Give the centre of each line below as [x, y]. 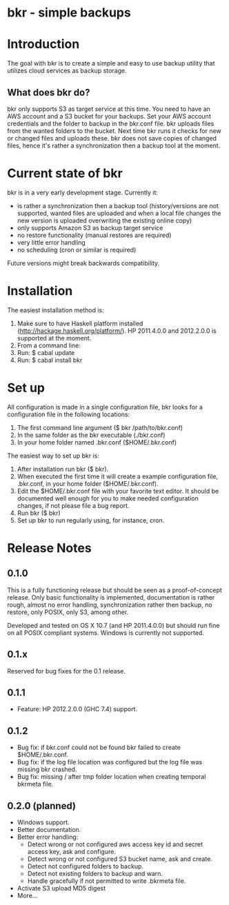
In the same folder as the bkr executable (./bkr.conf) [91, 435]
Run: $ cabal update [46, 352]
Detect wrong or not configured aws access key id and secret [115, 844]
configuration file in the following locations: [68, 414]
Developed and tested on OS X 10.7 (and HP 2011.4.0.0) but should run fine [113, 625]
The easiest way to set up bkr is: [53, 456]
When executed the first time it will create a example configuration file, [118, 476]
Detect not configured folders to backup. [85, 866]
